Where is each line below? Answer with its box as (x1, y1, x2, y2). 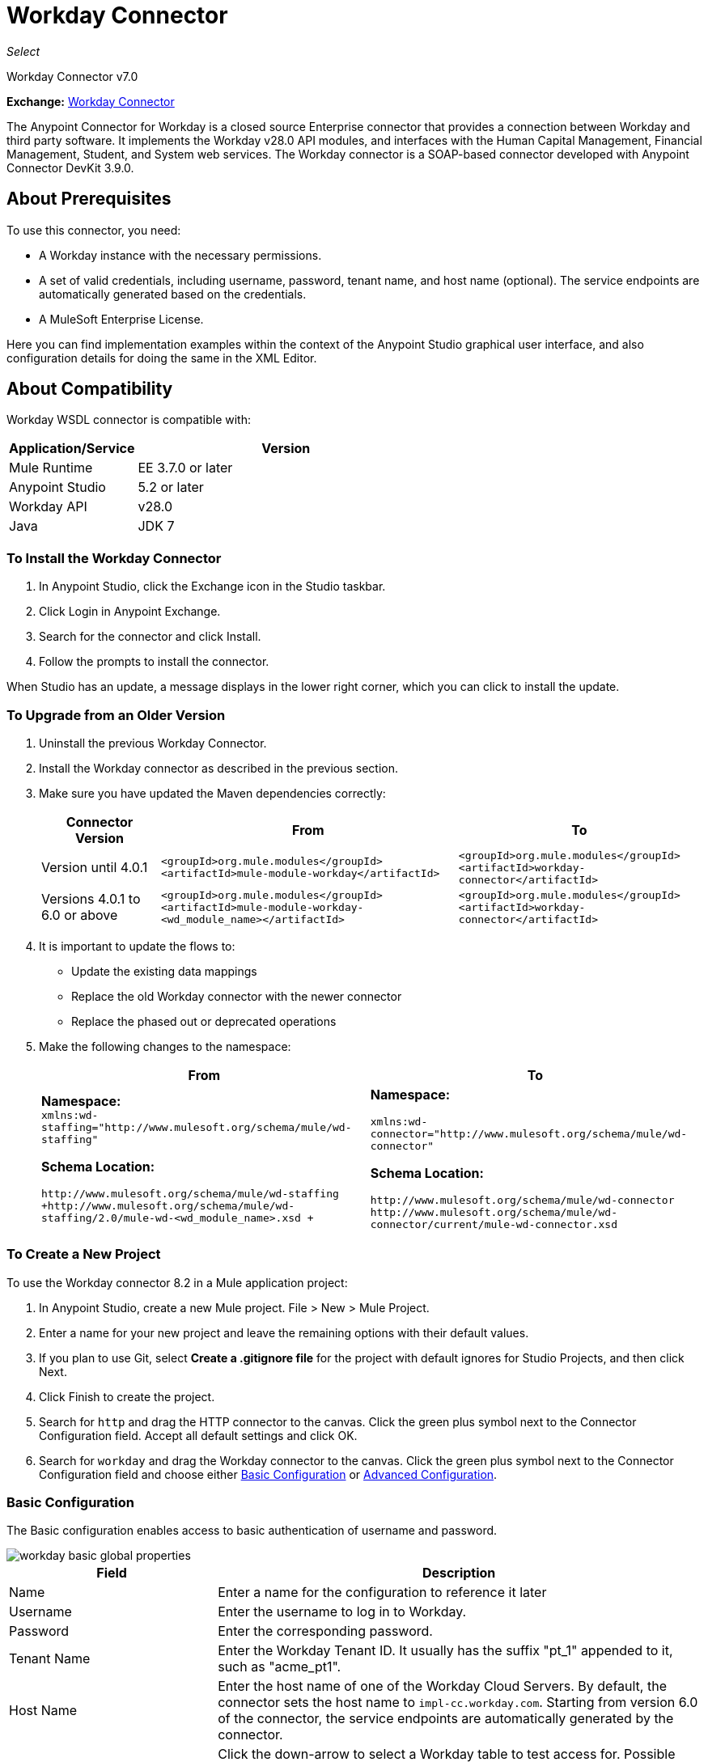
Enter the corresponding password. (218, 1623, 433, 1640)
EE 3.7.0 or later (138, 460, 233, 477)
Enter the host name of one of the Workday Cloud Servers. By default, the (218, 1678, 667, 1695)
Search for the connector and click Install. (39, 629, 261, 644)
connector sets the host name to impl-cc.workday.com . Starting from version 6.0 (218, 1694, 698, 1711)
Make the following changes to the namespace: (39, 1039, 291, 1053)
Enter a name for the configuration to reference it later (218, 1584, 547, 1601)
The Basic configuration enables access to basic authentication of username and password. (6, 1523, 498, 1538)
